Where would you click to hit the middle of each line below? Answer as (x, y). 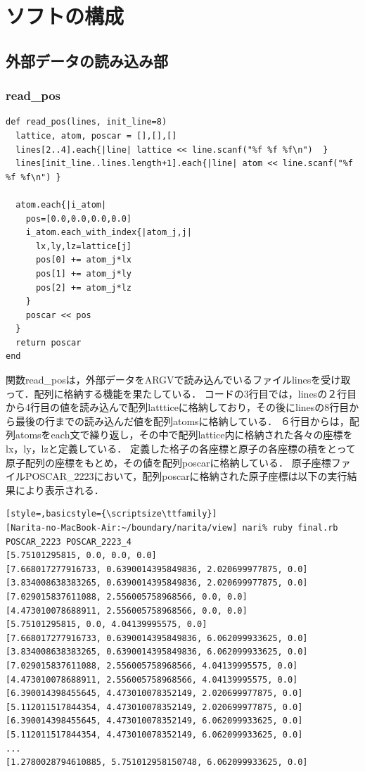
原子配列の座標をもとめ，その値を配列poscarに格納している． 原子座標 (168, 462)
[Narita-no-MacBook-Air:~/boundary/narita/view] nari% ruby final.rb (172, 528)
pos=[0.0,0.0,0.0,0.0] (78, 219)
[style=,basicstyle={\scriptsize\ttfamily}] (111, 514)
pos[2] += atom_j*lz (83, 287)
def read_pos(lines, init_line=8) (87, 122)
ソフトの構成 (65, 16)
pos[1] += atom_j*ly (83, 273)
